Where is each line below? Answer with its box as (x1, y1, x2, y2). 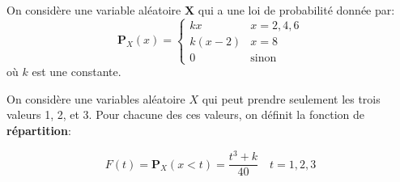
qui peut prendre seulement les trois (202, 90, 381, 107)
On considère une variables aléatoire (6, 90, 185, 107)
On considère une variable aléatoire (6, 2, 181, 18)
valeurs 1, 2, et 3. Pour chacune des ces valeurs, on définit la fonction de (6, 106, 364, 123)
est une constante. (32, 63, 121, 80)
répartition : (6, 121, 71, 138)
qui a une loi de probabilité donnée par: (198, 2, 395, 18)
